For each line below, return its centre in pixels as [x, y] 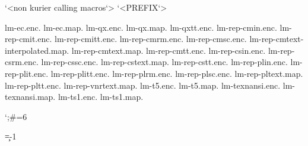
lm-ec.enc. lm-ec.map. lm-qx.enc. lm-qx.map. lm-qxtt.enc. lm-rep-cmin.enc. [141, 27]
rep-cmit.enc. [28, 39]
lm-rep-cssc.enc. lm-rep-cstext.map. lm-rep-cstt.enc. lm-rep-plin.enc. [164, 62]
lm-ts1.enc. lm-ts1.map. [101, 97]
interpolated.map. [37, 50]
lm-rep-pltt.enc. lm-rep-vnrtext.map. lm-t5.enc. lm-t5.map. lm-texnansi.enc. [143, 85]
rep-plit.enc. [27, 73]
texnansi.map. [30, 97]
